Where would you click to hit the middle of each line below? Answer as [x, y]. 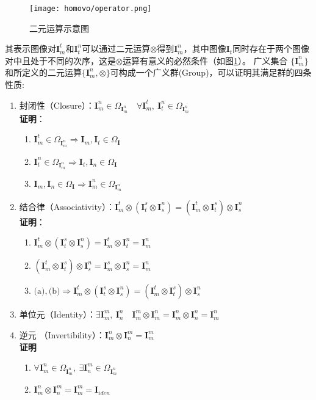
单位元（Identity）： [58, 314]
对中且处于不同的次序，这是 [60, 60]
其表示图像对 [31, 49]
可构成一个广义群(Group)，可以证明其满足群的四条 [211, 72]
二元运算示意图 [59, 28]
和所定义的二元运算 [43, 72]
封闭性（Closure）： [57, 105]
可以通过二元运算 [116, 49]
